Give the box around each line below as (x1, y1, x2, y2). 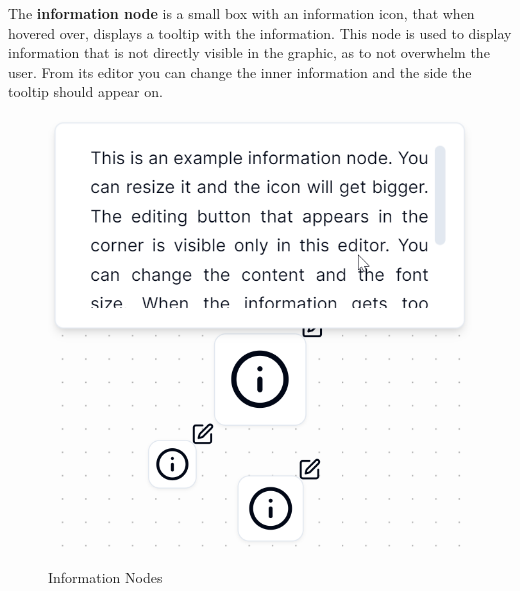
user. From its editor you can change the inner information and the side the (8, 61, 472, 82)
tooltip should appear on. (8, 81, 163, 102)
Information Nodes (48, 566, 163, 587)
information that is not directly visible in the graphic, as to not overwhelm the (8, 42, 490, 63)
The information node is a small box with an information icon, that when (8, 3, 475, 23)
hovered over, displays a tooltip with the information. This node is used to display (8, 22, 512, 43)
